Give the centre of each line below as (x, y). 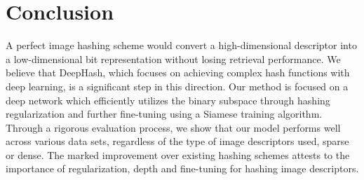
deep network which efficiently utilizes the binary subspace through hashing (168, 100)
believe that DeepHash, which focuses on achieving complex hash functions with (178, 72)
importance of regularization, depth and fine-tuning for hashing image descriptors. (182, 168)
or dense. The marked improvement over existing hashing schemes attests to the (178, 154)
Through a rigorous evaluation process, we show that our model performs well (173, 127)
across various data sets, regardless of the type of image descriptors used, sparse (177, 141)
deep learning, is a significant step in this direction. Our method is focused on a (177, 86)
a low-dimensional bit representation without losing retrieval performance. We (173, 58)
